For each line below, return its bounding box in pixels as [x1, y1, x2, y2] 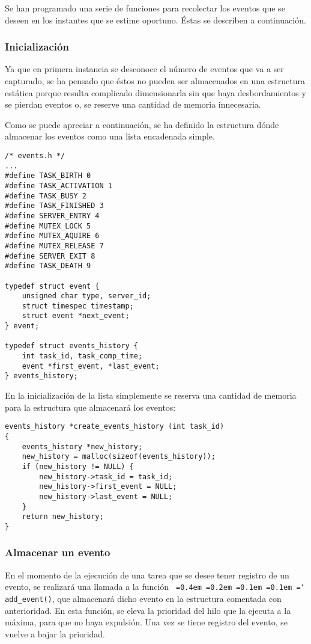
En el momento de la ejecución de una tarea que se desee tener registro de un [5, 568, 289, 581]
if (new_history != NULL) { [22, 462, 134, 471]
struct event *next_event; [22, 311, 130, 320]
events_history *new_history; [22, 442, 143, 451]
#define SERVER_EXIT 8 [5, 251, 95, 260]
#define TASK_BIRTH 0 [5, 171, 91, 180]
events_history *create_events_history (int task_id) [5, 422, 225, 431]
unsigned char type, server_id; [22, 292, 151, 301]
